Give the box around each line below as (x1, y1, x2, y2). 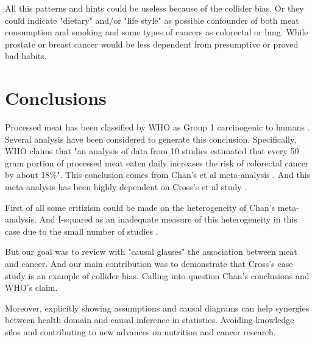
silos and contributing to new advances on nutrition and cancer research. (5, 326, 276, 338)
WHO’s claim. (5, 281, 58, 294)
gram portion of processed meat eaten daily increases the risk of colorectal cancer (5, 156, 309, 169)
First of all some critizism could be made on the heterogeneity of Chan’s (5, 201, 275, 213)
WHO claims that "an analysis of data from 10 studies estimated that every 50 (5, 144, 299, 157)
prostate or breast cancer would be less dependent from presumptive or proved (5, 37, 299, 50)
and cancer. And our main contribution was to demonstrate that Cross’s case (5, 257, 293, 270)
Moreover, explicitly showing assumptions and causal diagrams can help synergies (5, 301, 310, 314)
